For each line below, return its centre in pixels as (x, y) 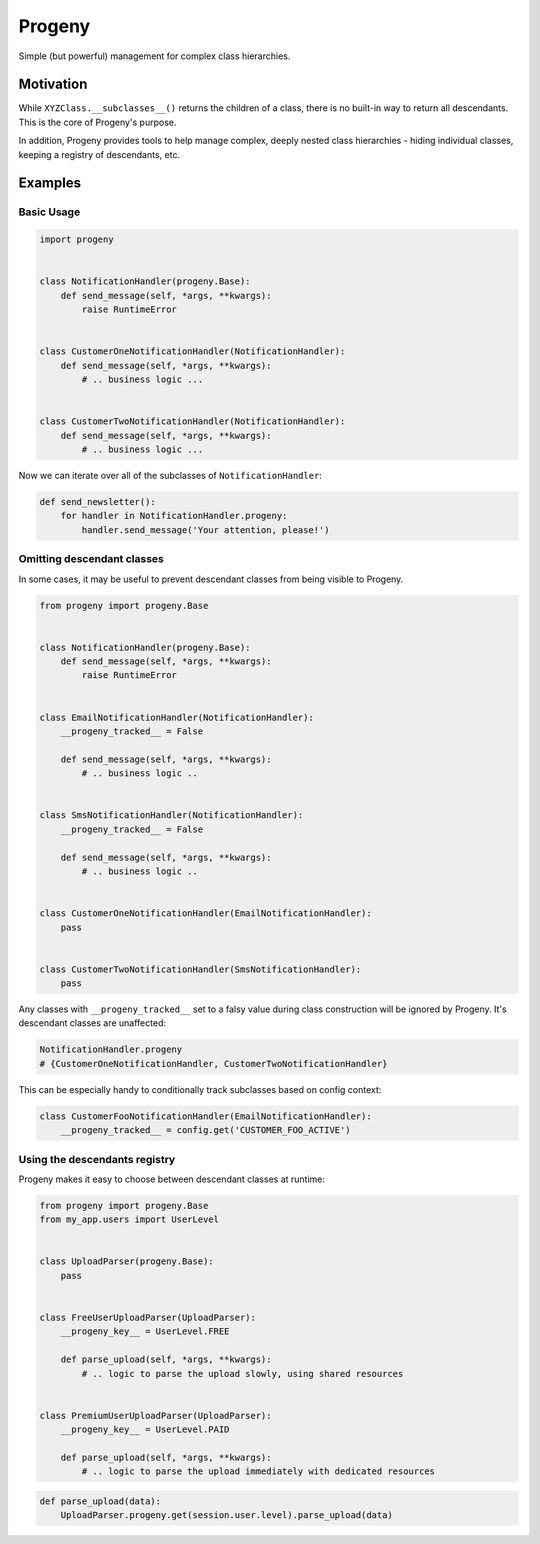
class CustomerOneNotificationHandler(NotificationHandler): (192, 351)
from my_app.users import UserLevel (129, 1219)
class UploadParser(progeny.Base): (126, 1261)
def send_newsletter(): (98, 502)
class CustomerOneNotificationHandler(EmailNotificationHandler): (205, 913)
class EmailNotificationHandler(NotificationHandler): (176, 717)
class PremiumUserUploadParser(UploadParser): (155, 1415)
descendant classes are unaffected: (92, 1023)
